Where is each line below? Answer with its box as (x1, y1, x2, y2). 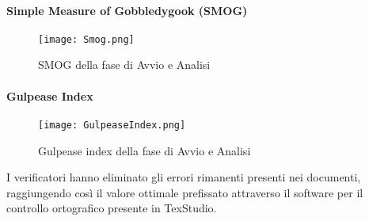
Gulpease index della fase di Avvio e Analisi (38, 142, 251, 158)
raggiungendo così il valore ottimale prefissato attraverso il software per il (6, 184, 363, 200)
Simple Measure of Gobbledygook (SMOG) (6, 2, 248, 18)
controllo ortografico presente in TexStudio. (6, 200, 217, 216)
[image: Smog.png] (38, 33, 135, 45)
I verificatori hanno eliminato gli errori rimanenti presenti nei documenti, (6, 169, 361, 185)
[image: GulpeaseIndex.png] (38, 119, 186, 131)
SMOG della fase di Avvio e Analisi (38, 56, 211, 73)
